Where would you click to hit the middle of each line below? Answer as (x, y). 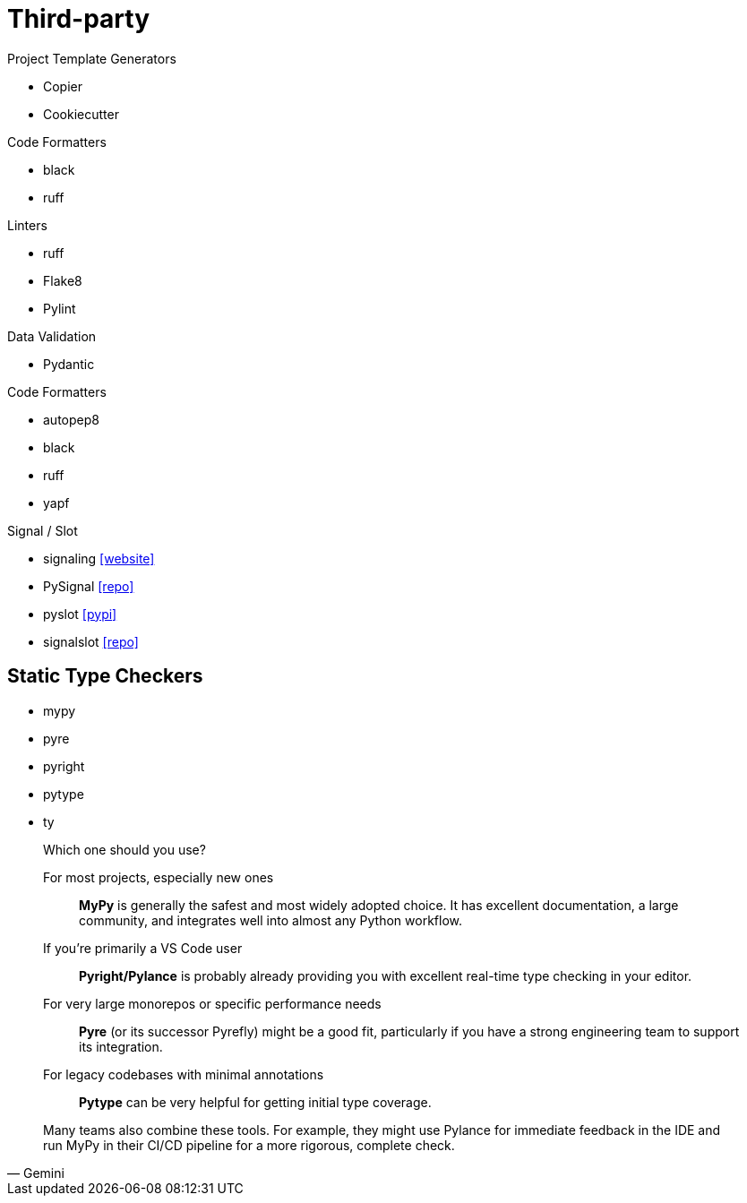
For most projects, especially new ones (159, 877)
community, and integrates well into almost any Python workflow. (270, 920)
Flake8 (63, 280)
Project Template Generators (92, 58)
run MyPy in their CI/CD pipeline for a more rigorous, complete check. (249, 1145)
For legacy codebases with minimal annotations (184, 1074)
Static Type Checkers (105, 676)
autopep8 (71, 419)
